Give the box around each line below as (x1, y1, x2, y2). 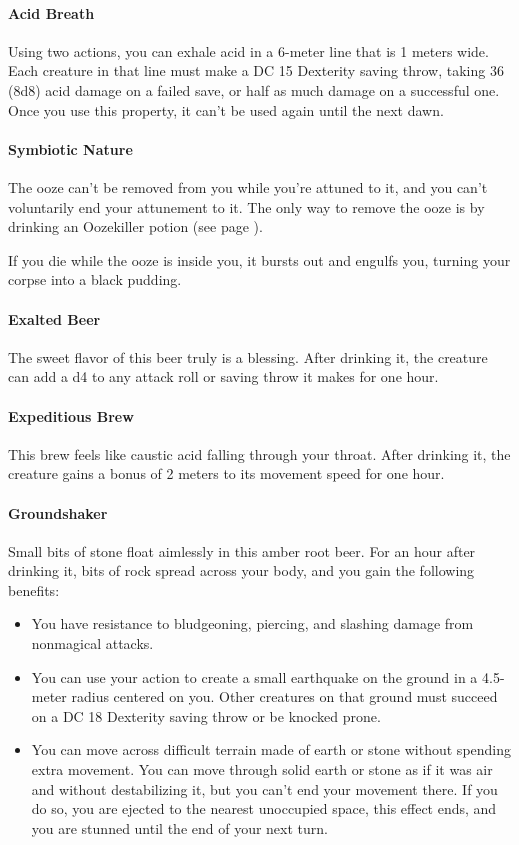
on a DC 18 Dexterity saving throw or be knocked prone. (31, 705, 381, 726)
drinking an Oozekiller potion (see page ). (8, 216, 263, 237)
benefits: (8, 579, 60, 600)
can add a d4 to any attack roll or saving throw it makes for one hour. (8, 366, 439, 387)
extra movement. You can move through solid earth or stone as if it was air (31, 759, 493, 780)
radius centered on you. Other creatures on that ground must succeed (71, 686, 498, 707)
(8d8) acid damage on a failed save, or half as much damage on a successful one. (8, 79, 500, 100)
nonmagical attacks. (31, 633, 154, 654)
